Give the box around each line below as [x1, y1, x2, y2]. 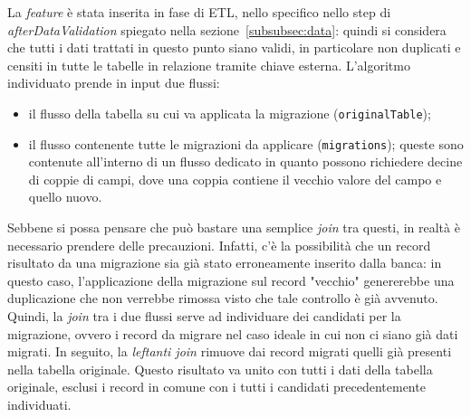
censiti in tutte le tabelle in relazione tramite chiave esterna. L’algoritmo [7, 55, 410, 74]
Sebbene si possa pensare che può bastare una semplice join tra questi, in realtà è [7, 218, 460, 237]
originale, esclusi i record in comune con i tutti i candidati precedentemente [7, 377, 426, 396]
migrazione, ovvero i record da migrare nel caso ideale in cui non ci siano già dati [7, 324, 458, 343]
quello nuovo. [28, 187, 102, 206]
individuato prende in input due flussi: [7, 73, 220, 92]
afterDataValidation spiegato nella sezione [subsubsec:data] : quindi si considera [7, 20, 447, 39]
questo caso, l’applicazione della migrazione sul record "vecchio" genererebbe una [7, 270, 455, 289]
